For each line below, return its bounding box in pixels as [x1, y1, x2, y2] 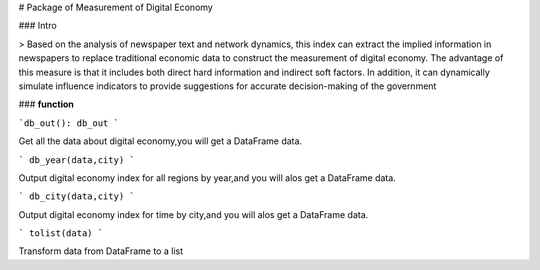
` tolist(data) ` [18, 228, 104, 239]
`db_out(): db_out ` [18, 117, 120, 129]
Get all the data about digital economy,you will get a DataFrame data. [18, 135, 303, 147]
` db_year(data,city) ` [18, 154, 135, 165]
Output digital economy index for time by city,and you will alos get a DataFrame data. [18, 208, 369, 220]
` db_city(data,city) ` [18, 191, 135, 202]
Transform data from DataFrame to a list [18, 245, 184, 257]
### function [18, 98, 75, 110]
